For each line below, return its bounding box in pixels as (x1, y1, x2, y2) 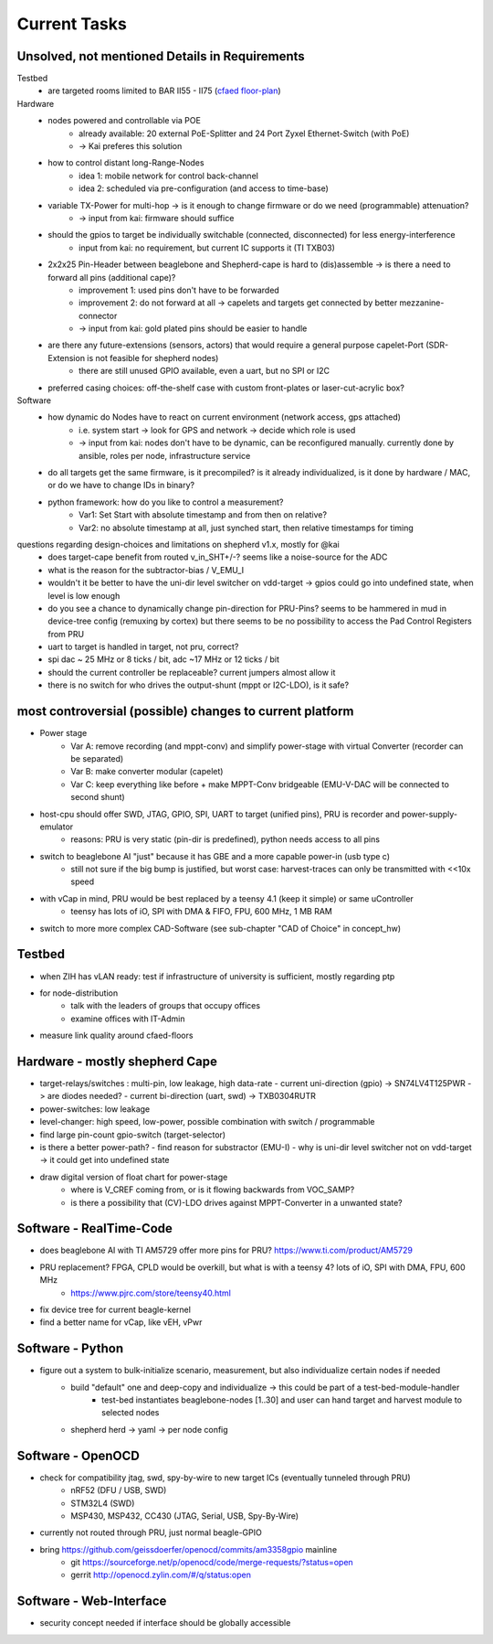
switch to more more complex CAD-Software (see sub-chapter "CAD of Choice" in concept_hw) (39, 923, 402, 934)
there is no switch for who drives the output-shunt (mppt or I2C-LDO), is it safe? (47, 679, 350, 690)
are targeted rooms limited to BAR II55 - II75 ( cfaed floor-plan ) (47, 85, 282, 96)
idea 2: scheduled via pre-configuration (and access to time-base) (79, 183, 329, 194)
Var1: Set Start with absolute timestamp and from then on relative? (79, 509, 328, 520)
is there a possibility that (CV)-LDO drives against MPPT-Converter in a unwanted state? (70, 1197, 404, 1208)
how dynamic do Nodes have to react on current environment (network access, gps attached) (47, 411, 402, 422)
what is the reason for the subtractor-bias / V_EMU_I (47, 564, 245, 575)
